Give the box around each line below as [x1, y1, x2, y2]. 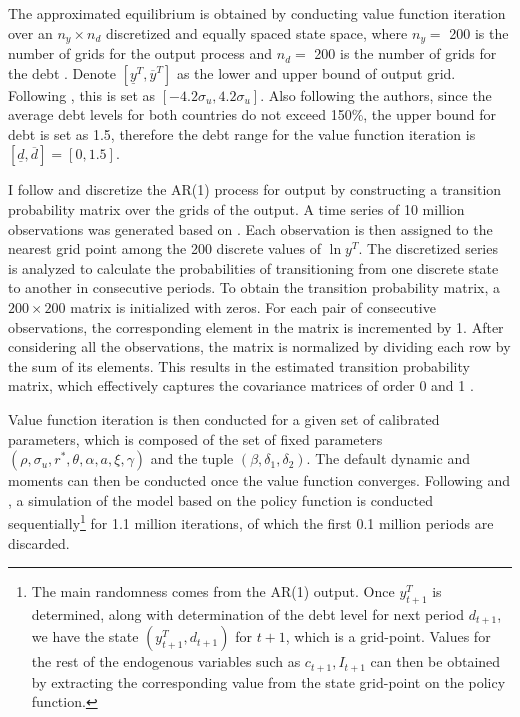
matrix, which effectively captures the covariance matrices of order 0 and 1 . [8, 375, 474, 396]
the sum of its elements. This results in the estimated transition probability [8, 355, 470, 376]
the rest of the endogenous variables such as [31, 651, 301, 672]
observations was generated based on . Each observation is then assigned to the [8, 218, 493, 239]
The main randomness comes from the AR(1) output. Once [31, 581, 395, 602]
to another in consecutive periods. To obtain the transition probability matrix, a [8, 277, 501, 298]
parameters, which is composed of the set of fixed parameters [8, 428, 383, 449]
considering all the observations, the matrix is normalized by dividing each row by [8, 336, 511, 357]
